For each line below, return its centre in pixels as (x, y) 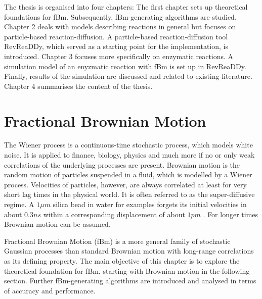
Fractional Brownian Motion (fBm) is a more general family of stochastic (117, 241)
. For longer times (231, 214)
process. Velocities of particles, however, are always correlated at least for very (125, 184)
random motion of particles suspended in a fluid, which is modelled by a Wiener (128, 175)
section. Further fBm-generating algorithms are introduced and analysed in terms (130, 281)
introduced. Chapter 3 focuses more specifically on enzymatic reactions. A (119, 56)
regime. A (19, 204)
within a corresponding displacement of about (114, 214)
